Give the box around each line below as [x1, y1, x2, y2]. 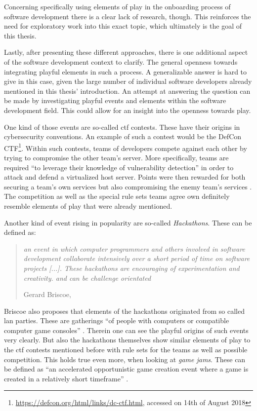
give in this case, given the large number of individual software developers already [4, 76, 252, 86]
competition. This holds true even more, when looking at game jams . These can [4, 354, 246, 364]
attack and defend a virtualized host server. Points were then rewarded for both [4, 172, 246, 182]
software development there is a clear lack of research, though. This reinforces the [4, 11, 251, 21]
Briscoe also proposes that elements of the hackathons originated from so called [4, 305, 245, 316]
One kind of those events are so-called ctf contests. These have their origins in [4, 121, 240, 132]
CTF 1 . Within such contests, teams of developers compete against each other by [4, 141, 247, 153]
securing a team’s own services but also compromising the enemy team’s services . [4, 181, 252, 191]
